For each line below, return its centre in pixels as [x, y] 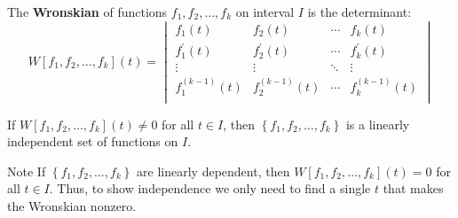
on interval [265, 12]
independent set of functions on [93, 141]
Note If [27, 171]
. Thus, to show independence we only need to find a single [210, 188]
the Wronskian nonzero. [72, 206]
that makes [413, 188]
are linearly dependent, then [213, 171]
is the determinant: [359, 12]
